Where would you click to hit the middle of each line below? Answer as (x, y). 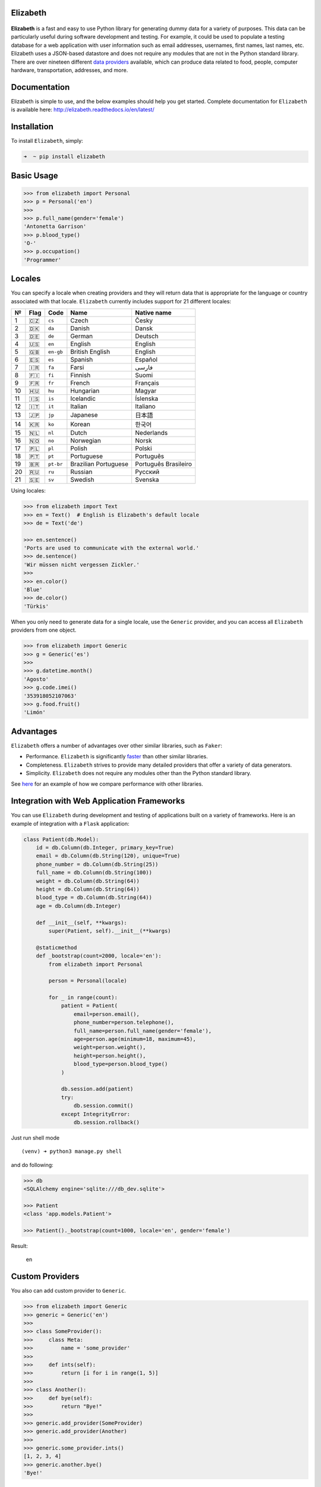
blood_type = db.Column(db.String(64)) (94, 898)
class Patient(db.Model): (61, 839)
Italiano (145, 406)
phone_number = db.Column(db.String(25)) (97, 864)
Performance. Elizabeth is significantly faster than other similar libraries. (117, 757)
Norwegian (86, 441)
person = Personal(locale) (88, 981)
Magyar (146, 391)
